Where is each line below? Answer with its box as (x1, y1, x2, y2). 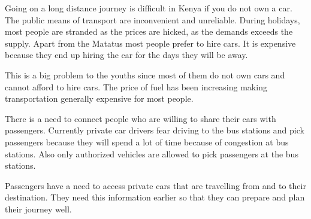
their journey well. (5, 202, 72, 215)
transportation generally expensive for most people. (5, 92, 194, 105)
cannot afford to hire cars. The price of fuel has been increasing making (5, 80, 267, 93)
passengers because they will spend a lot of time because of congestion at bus (5, 135, 289, 148)
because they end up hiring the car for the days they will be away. (5, 48, 248, 61)
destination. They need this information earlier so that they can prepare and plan (5, 191, 305, 203)
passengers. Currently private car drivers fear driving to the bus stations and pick (5, 124, 304, 136)
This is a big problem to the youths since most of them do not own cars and (5, 68, 285, 81)
